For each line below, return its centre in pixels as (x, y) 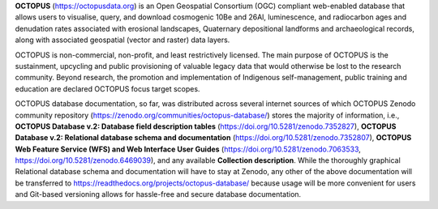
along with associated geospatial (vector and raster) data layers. (122, 40)
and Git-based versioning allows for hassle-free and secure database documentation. (158, 194)
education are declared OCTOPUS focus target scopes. (107, 88)
